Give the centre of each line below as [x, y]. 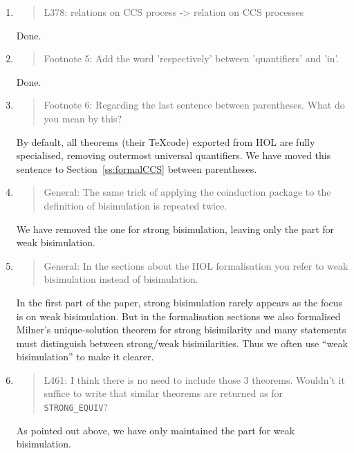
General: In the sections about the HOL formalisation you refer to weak [196, 265]
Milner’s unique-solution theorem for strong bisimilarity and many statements [181, 330]
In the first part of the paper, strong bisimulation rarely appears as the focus [179, 302]
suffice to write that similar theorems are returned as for [164, 393]
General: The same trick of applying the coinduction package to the [187, 192]
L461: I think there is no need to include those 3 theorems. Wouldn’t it [194, 379]
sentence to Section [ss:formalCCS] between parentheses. [137, 168]
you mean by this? [83, 118]
